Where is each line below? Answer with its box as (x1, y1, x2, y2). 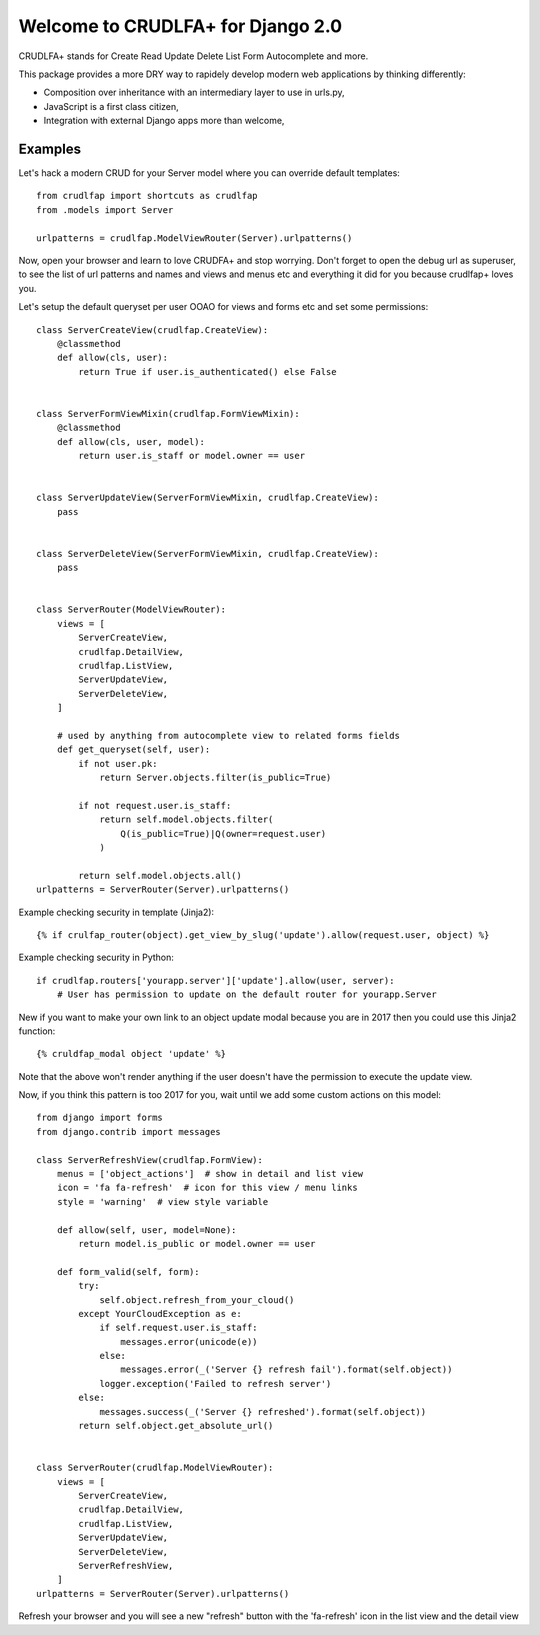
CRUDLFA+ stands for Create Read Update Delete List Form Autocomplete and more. (18, 50, 369, 62)
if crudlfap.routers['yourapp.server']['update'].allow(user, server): (36, 975, 395, 986)
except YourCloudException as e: (78, 1308, 242, 1319)
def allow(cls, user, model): (56, 436, 205, 447)
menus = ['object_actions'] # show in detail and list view (56, 1168, 364, 1180)
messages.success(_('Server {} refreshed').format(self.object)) (99, 1406, 427, 1417)
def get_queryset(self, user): (56, 744, 211, 755)
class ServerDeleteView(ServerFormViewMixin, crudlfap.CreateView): (36, 548, 379, 559)
